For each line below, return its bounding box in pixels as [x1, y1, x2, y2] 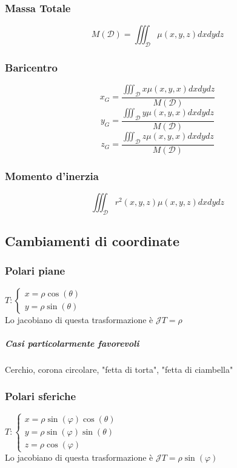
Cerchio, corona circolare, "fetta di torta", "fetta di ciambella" [5, 363, 233, 375]
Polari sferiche [5, 389, 76, 404]
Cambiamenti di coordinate [5, 232, 179, 250]
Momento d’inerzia [5, 168, 99, 183]
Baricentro [5, 59, 58, 75]
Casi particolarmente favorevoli [5, 336, 139, 349]
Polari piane [5, 263, 65, 278]
